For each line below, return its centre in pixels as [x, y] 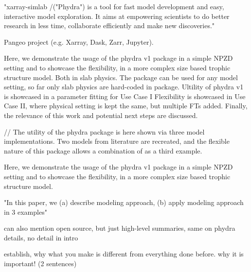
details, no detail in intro [41, 237]
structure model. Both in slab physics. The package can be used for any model [121, 77]
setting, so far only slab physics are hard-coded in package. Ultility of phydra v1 [124, 87]
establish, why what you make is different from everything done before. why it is [124, 254]
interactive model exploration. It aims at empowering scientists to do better [117, 16]
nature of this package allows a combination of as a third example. [103, 150]
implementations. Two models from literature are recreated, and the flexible [117, 141]
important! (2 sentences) [40, 263]
